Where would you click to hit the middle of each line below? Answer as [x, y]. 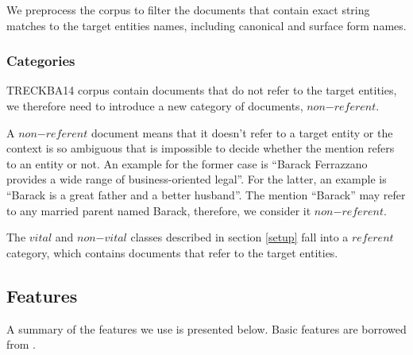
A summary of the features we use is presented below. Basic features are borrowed [206, 328]
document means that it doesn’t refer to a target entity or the [242, 132]
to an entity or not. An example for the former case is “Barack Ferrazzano [187, 163]
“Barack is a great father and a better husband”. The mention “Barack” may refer [206, 194]
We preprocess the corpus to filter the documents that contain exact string [188, 10]
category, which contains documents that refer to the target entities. [172, 252]
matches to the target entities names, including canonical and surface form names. [206, 25]
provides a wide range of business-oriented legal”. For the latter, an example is [197, 179]
